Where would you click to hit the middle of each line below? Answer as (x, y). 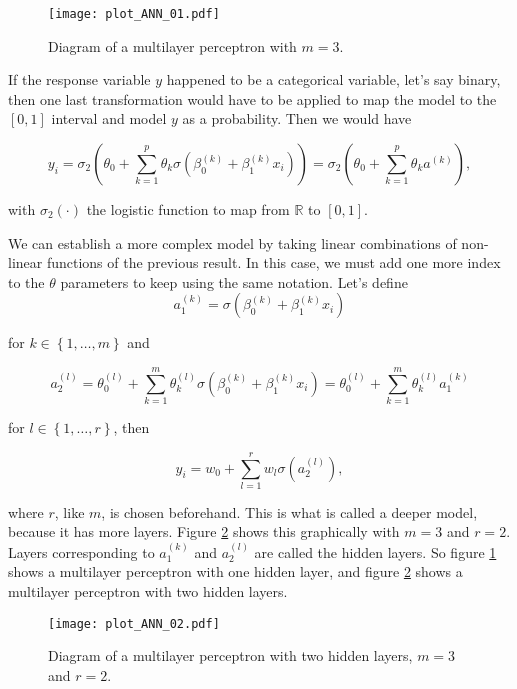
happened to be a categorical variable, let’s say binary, (333, 79)
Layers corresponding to (81, 551)
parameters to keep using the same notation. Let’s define (234, 281)
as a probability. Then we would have (297, 118)
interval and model (109, 118)
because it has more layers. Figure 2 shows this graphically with (204, 531)
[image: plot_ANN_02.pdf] (134, 623)
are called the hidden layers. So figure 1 (375, 551)
